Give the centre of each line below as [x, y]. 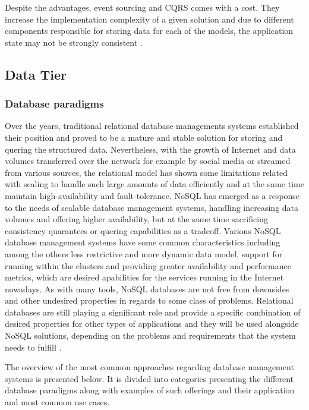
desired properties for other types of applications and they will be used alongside [152, 324]
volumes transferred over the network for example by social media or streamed [148, 161]
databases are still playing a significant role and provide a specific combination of [153, 312]
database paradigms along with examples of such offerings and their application [150, 390]
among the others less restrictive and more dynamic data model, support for [144, 253]
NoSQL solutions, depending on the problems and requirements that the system [150, 335]
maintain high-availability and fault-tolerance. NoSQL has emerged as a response [152, 195]
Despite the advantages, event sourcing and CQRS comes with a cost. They [142, 7]
